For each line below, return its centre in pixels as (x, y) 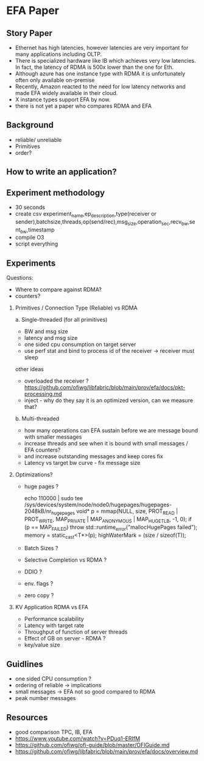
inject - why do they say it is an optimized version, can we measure (109, 400)
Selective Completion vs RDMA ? (65, 560)
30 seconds (30, 207)
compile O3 (30, 238)
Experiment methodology (56, 193)
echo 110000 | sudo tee (54, 498)
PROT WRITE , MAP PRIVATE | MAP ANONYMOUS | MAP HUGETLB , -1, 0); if (108, 520)
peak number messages (45, 698)
